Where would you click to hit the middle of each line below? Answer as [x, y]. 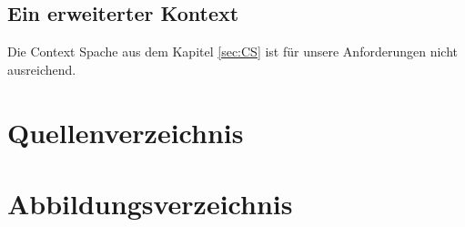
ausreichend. [42, 69]
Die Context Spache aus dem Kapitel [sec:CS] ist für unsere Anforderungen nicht [232, 52]
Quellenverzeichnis [126, 132]
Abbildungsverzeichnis [150, 203]
